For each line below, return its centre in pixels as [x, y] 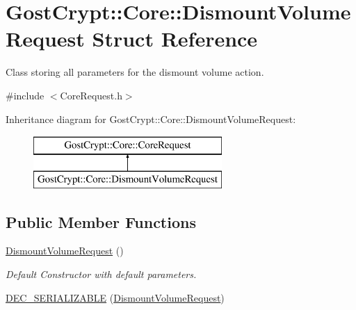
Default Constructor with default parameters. [101, 274]
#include [25, 95]
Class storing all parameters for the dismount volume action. [135, 72]
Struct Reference [175, 39]
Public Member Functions [101, 221]
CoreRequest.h [91, 95]
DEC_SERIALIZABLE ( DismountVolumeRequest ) [115, 297]
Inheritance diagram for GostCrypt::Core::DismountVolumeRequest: [151, 119]
